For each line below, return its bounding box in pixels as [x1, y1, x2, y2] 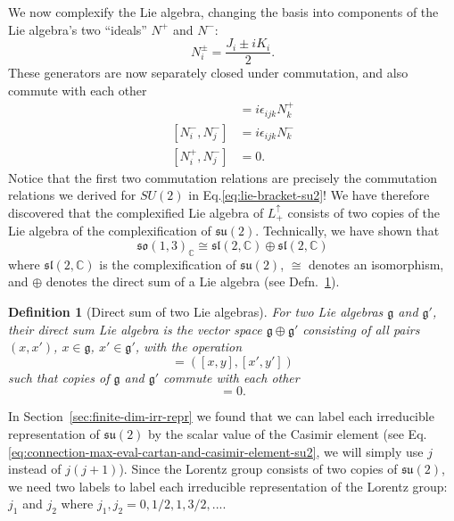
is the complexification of [99, 254, 236, 273]
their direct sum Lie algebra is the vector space [8, 319, 262, 338]
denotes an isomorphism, [309, 254, 444, 273]
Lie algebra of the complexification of [8, 221, 211, 240]
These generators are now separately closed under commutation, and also [8, 63, 409, 82]
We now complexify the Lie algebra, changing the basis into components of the [8, 3, 439, 21]
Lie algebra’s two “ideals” [8, 20, 147, 38]
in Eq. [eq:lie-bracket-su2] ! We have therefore [188, 186, 430, 204]
